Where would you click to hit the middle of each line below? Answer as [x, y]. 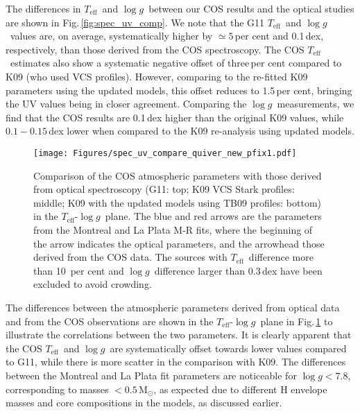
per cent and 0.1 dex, [279, 36]
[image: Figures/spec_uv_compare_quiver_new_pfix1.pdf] [165, 153]
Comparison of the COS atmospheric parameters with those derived [178, 175]
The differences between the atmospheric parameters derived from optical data [173, 307]
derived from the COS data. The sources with [130, 257]
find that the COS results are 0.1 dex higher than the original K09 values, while [175, 117]
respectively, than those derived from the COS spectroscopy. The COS [155, 49]
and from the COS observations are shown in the [110, 321]
